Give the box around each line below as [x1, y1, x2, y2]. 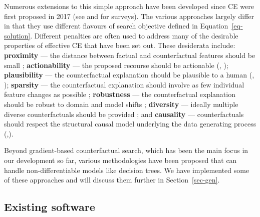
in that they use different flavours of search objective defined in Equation [4, 20, 228, 31]
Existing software [4, 199, 95, 214]
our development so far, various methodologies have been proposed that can [4, 154, 237, 165]
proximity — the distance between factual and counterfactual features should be [4, 49, 255, 60]
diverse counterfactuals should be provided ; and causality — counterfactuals [4, 108, 244, 119]
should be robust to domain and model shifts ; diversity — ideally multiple [4, 98, 238, 109]
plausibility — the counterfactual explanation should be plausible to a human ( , [4, 69, 254, 80]
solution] [4, 30, 31, 40]
